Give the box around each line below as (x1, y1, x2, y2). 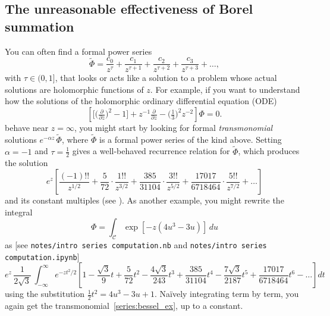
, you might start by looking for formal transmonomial (74, 121, 273, 134)
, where (61, 133, 89, 145)
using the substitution (5, 287, 85, 300)
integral (5, 205, 33, 218)
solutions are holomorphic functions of (5, 83, 144, 95)
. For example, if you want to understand (150, 83, 300, 95)
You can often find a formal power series (5, 45, 152, 57)
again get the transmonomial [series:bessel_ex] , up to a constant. (5, 299, 243, 312)
